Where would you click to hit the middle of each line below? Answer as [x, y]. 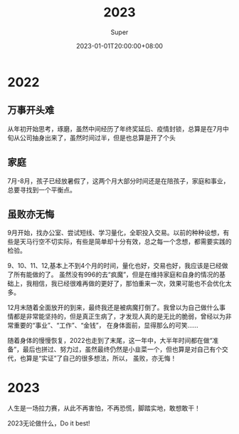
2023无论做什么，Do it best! [49, 423]
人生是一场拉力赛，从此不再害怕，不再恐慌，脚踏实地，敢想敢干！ [104, 408]
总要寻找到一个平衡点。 [42, 190]
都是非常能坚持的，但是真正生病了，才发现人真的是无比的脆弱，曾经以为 [119, 316]
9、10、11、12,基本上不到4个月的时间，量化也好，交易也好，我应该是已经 [115, 266]
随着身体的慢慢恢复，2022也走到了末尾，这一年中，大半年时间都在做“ [110, 341]
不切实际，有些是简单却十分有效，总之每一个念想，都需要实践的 [138, 242]
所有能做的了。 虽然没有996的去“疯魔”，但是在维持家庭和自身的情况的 [116, 274]
